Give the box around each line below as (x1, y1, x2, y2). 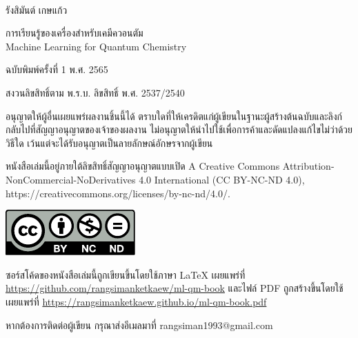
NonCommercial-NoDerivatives (6, 172, 136, 186)
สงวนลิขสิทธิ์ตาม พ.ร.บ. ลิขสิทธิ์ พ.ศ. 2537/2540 (6, 85, 185, 99)
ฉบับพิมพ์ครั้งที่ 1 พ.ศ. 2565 (6, 62, 108, 77)
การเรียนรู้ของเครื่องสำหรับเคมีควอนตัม (6, 26, 143, 40)
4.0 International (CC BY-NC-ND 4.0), (139, 172, 305, 186)
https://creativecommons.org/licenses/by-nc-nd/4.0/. (6, 186, 230, 200)
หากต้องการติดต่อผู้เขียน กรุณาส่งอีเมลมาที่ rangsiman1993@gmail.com (6, 317, 273, 332)
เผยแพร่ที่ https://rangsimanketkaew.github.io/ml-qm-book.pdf (6, 294, 267, 308)
